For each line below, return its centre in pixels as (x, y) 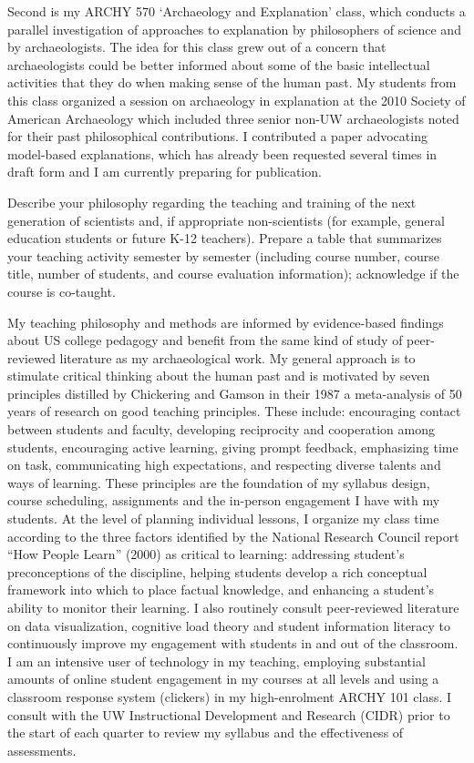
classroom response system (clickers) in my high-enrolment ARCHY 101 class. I (230, 696)
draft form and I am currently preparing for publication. (165, 172)
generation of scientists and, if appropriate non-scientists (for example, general (226, 220)
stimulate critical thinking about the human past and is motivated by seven (219, 376)
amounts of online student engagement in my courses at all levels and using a (223, 679)
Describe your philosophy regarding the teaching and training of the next (212, 202)
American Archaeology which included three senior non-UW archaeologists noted (233, 118)
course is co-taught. (62, 291)
